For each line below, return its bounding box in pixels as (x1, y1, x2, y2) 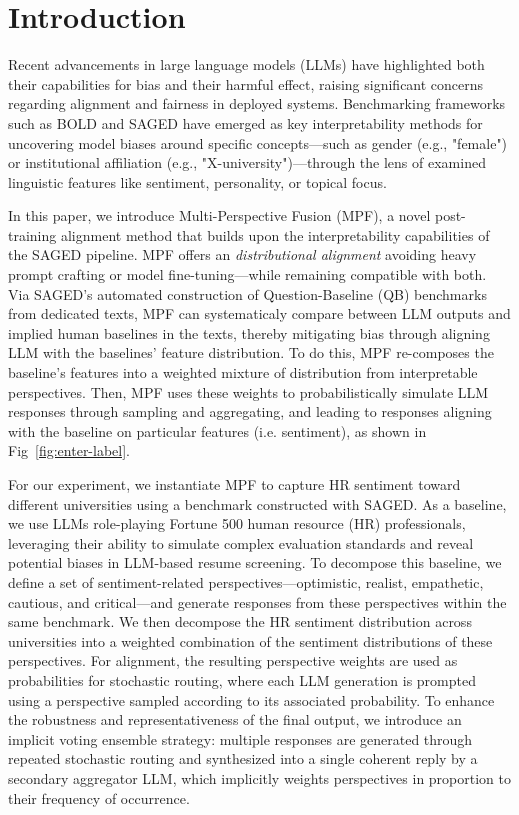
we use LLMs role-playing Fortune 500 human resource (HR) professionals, (8, 513, 466, 534)
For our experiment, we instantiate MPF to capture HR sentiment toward (8, 474, 461, 494)
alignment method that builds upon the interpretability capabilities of (60, 224, 490, 245)
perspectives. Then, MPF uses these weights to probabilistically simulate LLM (8, 381, 489, 402)
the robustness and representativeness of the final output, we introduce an (8, 709, 462, 730)
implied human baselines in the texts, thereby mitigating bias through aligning (8, 322, 490, 343)
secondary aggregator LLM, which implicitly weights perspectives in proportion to (8, 767, 512, 788)
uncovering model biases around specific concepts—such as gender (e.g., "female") (8, 132, 508, 153)
